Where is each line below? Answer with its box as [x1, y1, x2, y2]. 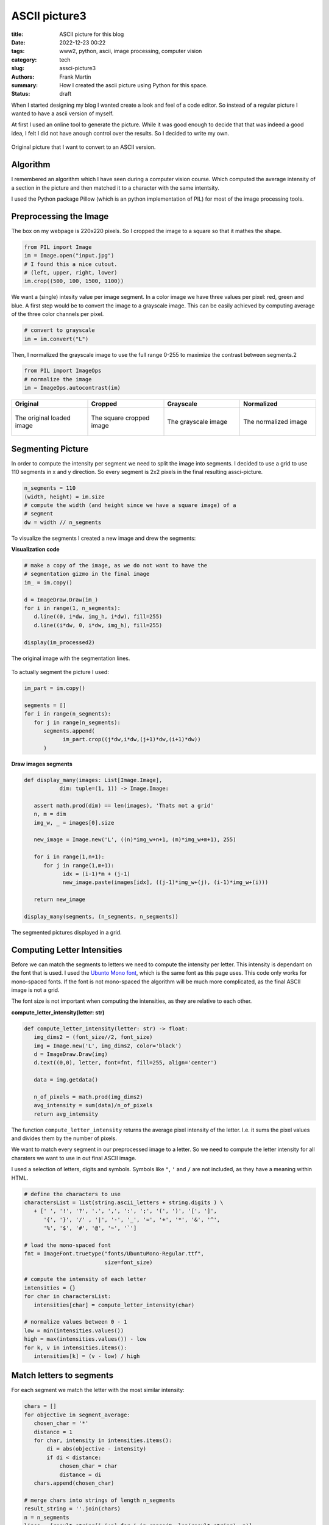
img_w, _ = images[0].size [34, 819, 115, 826]
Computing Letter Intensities [11, 944, 123, 955]
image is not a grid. [11, 986, 60, 994]
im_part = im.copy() [24, 684, 85, 692]
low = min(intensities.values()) [24, 1327, 124, 1334]
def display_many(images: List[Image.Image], [24, 777, 163, 783]
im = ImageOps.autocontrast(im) [24, 384, 121, 392]
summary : [11, 81, 38, 88]
